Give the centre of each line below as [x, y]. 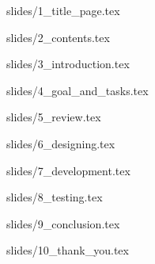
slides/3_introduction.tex [68, 64]
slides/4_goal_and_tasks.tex [77, 90]
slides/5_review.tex [54, 117]
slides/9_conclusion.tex [63, 223]
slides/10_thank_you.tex [68, 250]
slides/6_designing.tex [61, 143]
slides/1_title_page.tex [63, 10]
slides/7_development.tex [68, 170]
